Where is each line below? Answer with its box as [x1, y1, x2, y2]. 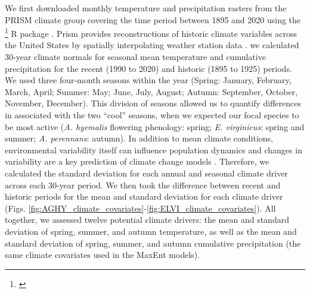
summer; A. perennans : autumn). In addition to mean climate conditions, [5, 132, 273, 144]
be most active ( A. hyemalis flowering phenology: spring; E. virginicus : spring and [5, 120, 305, 133]
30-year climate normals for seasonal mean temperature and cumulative [5, 51, 266, 63]
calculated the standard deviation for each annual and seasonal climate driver [5, 166, 288, 179]
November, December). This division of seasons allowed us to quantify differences [5, 97, 302, 109]
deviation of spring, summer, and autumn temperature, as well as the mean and [5, 225, 297, 237]
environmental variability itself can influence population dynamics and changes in [5, 143, 302, 156]
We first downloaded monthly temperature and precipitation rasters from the [5, 2, 287, 14]
